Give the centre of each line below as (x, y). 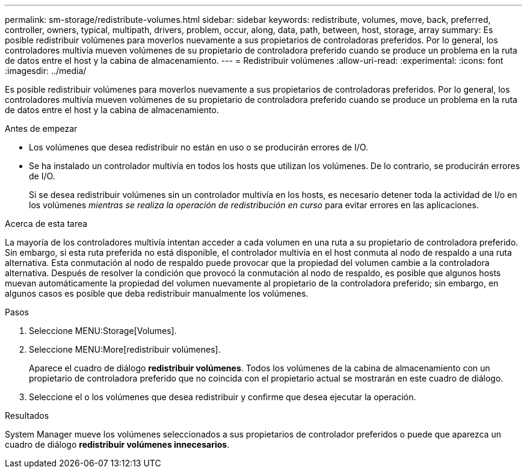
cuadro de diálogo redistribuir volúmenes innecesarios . (117, 444)
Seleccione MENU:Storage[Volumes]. (103, 331)
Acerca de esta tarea (46, 224)
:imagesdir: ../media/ (46, 71)
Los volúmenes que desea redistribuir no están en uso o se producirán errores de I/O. (199, 147)
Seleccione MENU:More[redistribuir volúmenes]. (125, 349)
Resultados (27, 416)
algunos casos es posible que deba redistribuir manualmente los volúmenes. (157, 293)
